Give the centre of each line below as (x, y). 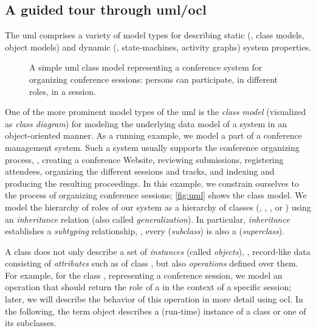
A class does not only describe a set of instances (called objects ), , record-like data (158, 251)
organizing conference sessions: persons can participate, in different (153, 79)
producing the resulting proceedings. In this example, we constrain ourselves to (152, 183)
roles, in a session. (63, 91)
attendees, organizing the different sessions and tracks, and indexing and (140, 171)
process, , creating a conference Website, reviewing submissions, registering (144, 159)
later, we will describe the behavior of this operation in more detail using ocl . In (154, 299)
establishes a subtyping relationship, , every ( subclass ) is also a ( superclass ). (145, 231)
